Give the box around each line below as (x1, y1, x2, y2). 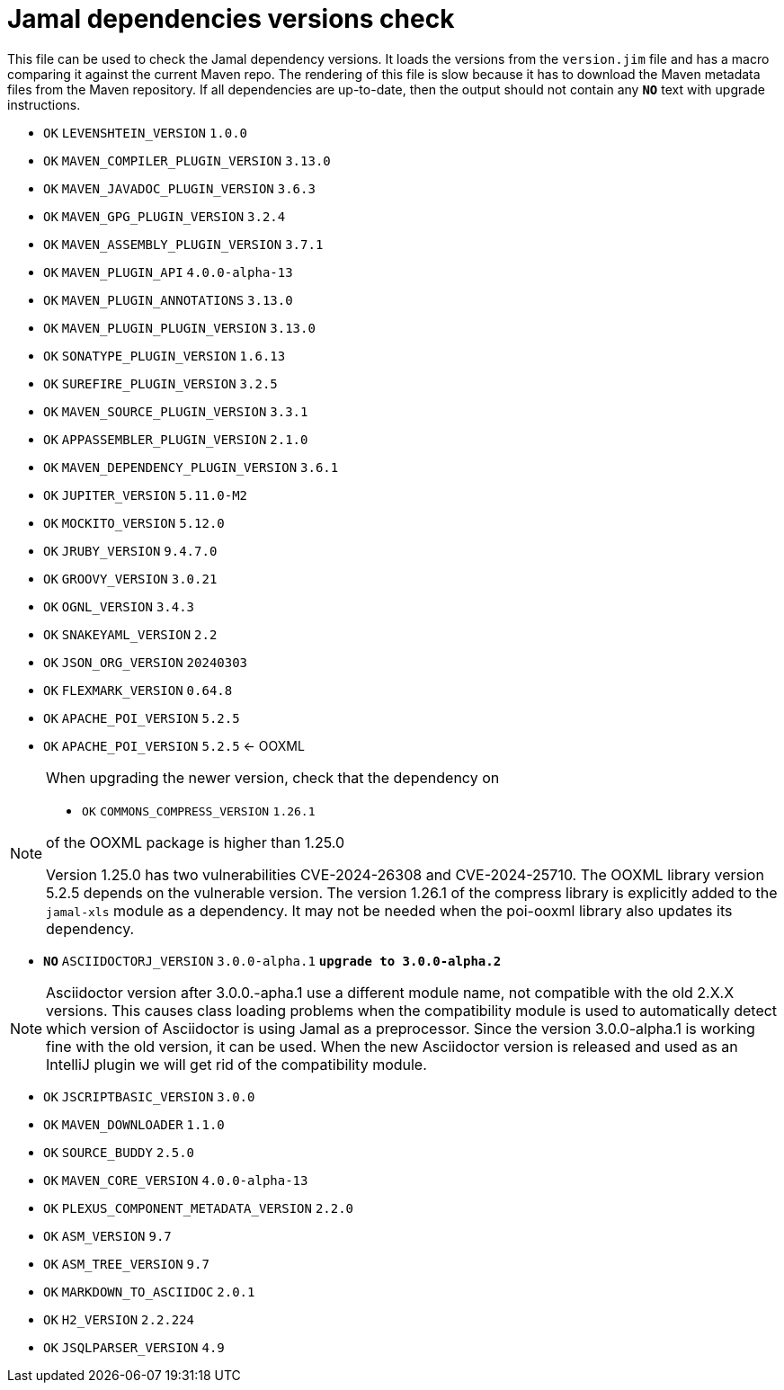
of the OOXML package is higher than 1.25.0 (46, 833, 345, 851)
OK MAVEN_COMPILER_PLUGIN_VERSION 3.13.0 (43, 153, 331, 168)
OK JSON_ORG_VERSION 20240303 (43, 655, 248, 670)
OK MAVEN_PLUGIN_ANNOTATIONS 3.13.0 (43, 292, 293, 307)
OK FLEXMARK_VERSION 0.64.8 (43, 682, 233, 698)
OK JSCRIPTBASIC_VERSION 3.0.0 (43, 1089, 255, 1104)
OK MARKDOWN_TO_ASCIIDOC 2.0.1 (43, 1284, 255, 1299)
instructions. (7, 96, 81, 112)
